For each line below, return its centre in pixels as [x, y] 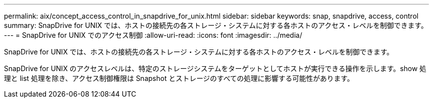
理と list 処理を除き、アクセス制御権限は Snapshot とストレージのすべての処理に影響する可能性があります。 [179, 78]
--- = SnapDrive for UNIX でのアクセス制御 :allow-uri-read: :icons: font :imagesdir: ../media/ [153, 35]
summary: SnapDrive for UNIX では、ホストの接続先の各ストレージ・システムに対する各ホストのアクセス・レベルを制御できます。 [216, 25]
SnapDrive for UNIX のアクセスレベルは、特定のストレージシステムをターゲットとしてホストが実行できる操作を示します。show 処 [215, 68]
